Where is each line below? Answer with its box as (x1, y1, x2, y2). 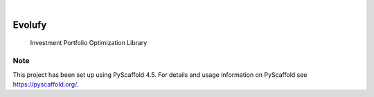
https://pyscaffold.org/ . (12, 80, 79, 88)
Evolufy (12, 19, 47, 30)
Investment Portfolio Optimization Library (30, 39, 148, 47)
